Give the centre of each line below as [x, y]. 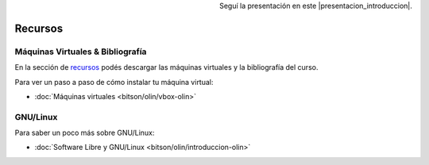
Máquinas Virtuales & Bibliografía [81, 52]
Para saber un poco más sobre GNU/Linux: [85, 133]
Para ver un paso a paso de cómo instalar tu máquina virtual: [114, 82]
